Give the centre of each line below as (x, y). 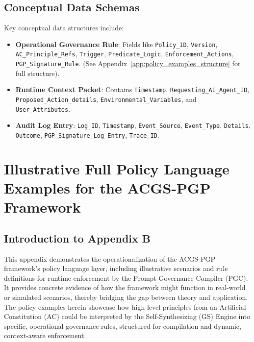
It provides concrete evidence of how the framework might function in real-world (125, 287)
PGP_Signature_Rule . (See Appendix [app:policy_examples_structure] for (128, 63)
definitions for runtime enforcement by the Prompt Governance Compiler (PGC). (126, 278)
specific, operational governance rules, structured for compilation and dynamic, (123, 326)
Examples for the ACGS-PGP (107, 188)
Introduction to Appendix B (77, 238)
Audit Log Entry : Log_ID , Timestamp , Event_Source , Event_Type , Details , (133, 125)
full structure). (38, 73)
